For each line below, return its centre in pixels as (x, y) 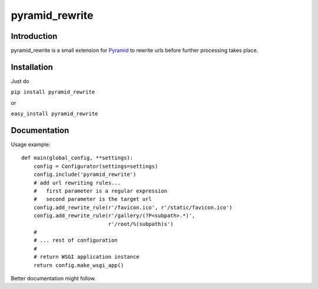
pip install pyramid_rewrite (53, 92)
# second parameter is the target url (93, 199)
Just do (20, 81)
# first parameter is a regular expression (100, 191)
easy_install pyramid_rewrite (54, 114)
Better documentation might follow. (54, 278)
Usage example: (31, 145)
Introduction (34, 36)
